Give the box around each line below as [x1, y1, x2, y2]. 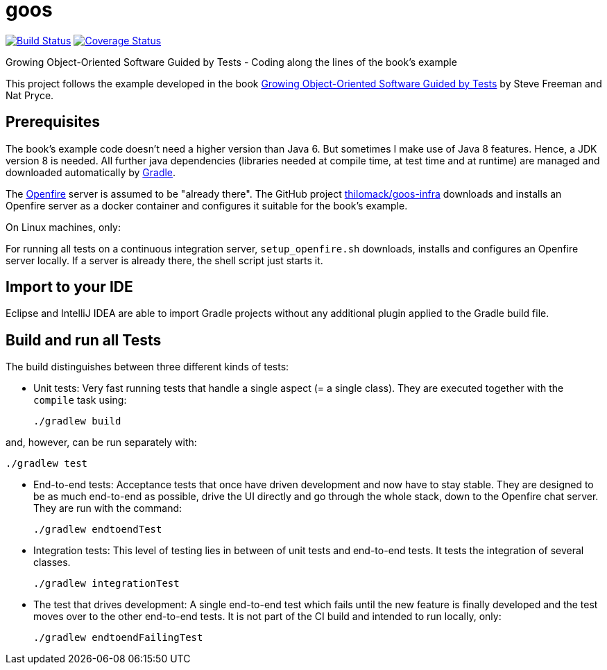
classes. [33, 556, 71, 569]
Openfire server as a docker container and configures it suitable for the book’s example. [6, 199, 408, 212]
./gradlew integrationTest [33, 578, 180, 590]
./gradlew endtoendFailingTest [33, 632, 203, 644]
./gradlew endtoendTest [33, 524, 162, 535]
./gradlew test [6, 458, 88, 470]
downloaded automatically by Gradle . [6, 166, 176, 178]
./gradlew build [33, 415, 121, 427]
